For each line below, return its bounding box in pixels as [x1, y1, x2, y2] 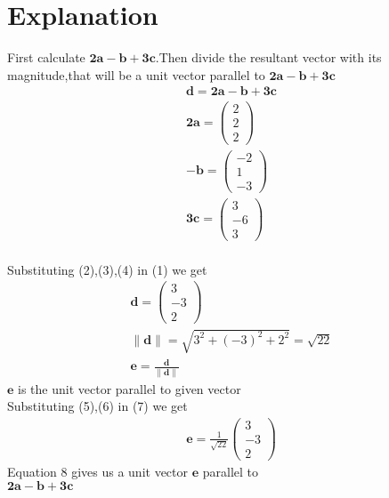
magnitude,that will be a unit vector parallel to [7, 65, 265, 84]
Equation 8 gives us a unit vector [7, 462, 188, 481]
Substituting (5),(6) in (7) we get [7, 397, 188, 415]
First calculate [7, 48, 85, 67]
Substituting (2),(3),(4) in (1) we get [7, 260, 207, 278]
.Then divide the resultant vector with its [155, 48, 382, 67]
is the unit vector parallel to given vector [18, 379, 241, 398]
